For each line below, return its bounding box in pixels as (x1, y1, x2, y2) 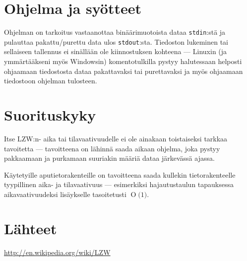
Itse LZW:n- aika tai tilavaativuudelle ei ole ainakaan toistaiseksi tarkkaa (4, 133, 228, 143)
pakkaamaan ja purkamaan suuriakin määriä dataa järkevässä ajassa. (4, 153, 215, 163)
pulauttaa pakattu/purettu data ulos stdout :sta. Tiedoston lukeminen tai (4, 36, 229, 47)
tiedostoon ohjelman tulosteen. (4, 75, 97, 86)
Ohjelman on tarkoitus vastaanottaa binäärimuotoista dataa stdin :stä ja (4, 27, 226, 37)
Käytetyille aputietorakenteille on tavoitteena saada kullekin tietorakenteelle (4, 169, 236, 180)
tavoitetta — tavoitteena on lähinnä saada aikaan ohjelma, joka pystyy (4, 143, 220, 153)
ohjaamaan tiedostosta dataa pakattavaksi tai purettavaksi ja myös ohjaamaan (4, 65, 243, 76)
